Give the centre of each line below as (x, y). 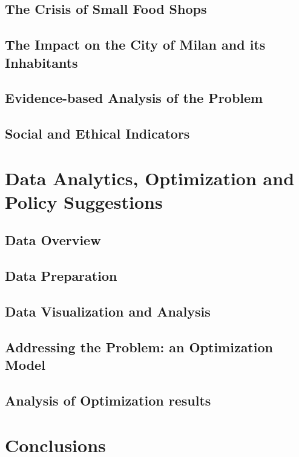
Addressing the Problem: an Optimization (139, 347)
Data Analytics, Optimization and (150, 178)
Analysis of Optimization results (108, 400)
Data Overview (53, 240)
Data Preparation (61, 276)
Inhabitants (41, 62)
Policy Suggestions (84, 201)
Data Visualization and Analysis (108, 311)
